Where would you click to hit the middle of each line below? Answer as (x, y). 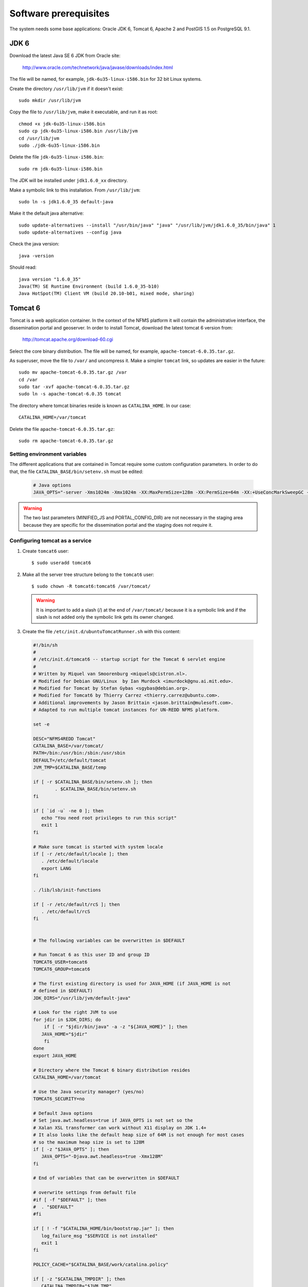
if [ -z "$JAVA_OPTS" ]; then (71, 1149)
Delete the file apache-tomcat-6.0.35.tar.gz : (62, 429)
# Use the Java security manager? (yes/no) (89, 1092)
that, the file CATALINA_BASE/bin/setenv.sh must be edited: (76, 472)
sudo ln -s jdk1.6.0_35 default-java (66, 202)
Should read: (23, 267)
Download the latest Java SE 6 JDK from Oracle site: (65, 56)
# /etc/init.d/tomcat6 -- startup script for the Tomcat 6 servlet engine (129, 659)
